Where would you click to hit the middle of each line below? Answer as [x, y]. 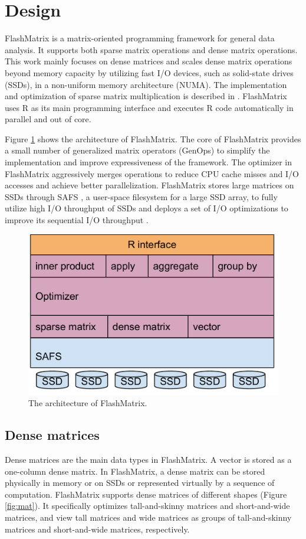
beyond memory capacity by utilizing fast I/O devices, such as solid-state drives [149, 72]
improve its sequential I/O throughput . [77, 220]
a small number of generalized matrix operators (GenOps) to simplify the [137, 150]
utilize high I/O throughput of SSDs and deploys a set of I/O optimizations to [147, 208]
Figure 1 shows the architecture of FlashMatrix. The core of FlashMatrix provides [153, 138]
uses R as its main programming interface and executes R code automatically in [149, 107]
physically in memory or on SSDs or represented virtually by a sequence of [140, 483]
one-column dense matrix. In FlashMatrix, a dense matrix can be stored [135, 471]
